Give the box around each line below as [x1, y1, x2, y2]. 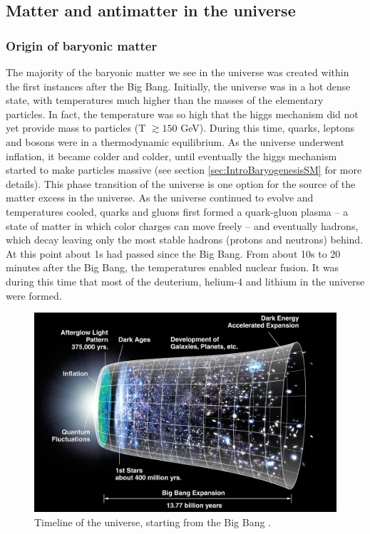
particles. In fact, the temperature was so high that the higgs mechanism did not [6, 106, 359, 121]
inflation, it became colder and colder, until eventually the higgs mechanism [6, 148, 337, 163]
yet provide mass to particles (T [6, 120, 146, 135]
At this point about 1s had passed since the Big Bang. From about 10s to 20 [6, 246, 341, 261]
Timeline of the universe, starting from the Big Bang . [34, 514, 271, 529]
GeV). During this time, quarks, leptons [180, 120, 354, 135]
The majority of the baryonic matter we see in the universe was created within [6, 65, 349, 79]
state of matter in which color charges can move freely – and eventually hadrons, [6, 218, 359, 233]
